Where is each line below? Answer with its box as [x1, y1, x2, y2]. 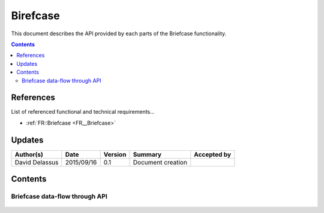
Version [103, 150, 127, 159]
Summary [133, 150, 162, 159]
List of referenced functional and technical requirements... [11, 108, 155, 115]
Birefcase [11, 9, 60, 22]
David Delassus [14, 158, 59, 166]
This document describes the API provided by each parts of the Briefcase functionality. [11, 30, 227, 37]
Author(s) [14, 150, 43, 159]
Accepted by [194, 150, 231, 159]
